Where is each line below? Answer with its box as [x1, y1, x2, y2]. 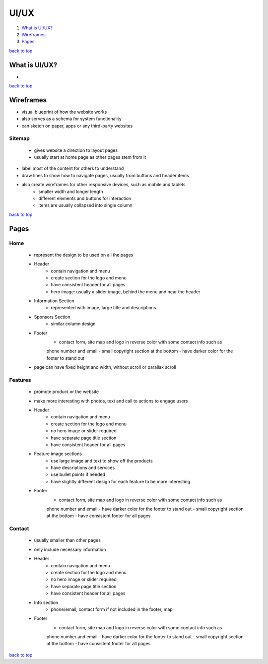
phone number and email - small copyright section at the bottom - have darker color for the [46, 348, 233, 354]
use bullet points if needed [51, 471, 105, 477]
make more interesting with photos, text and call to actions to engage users [34, 398, 188, 404]
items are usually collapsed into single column [38, 202, 133, 208]
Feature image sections [34, 451, 82, 457]
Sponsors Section [34, 314, 70, 320]
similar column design [51, 321, 96, 327]
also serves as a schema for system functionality [21, 116, 122, 122]
